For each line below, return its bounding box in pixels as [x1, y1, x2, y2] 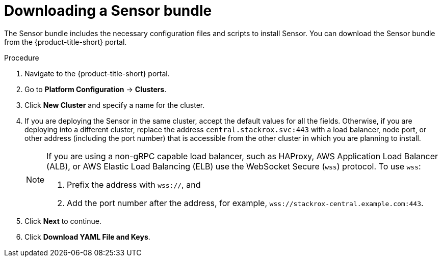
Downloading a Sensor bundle [4, 2, 212, 19]
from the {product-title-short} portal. [4, 37, 127, 46]
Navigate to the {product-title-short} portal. [24, 69, 170, 78]
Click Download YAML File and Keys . [24, 232, 150, 241]
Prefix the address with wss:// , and [67, 179, 201, 190]
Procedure [4, 53, 39, 62]
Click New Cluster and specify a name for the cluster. [24, 100, 205, 109]
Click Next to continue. [24, 216, 101, 225]
